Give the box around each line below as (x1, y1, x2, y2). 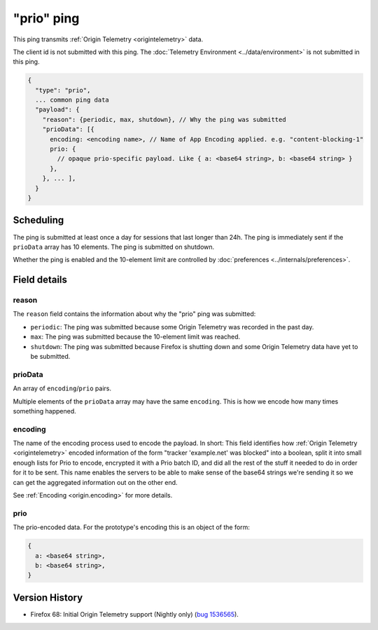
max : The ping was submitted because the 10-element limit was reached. (30, 333, 241, 341)
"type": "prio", (35, 86, 91, 94)
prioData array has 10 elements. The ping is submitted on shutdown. (13, 242, 215, 251)
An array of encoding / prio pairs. (13, 384, 112, 392)
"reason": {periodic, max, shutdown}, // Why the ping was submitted (42, 116, 286, 123)
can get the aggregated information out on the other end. (13, 478, 178, 486)
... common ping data (35, 96, 110, 104)
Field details (13, 274, 68, 286)
